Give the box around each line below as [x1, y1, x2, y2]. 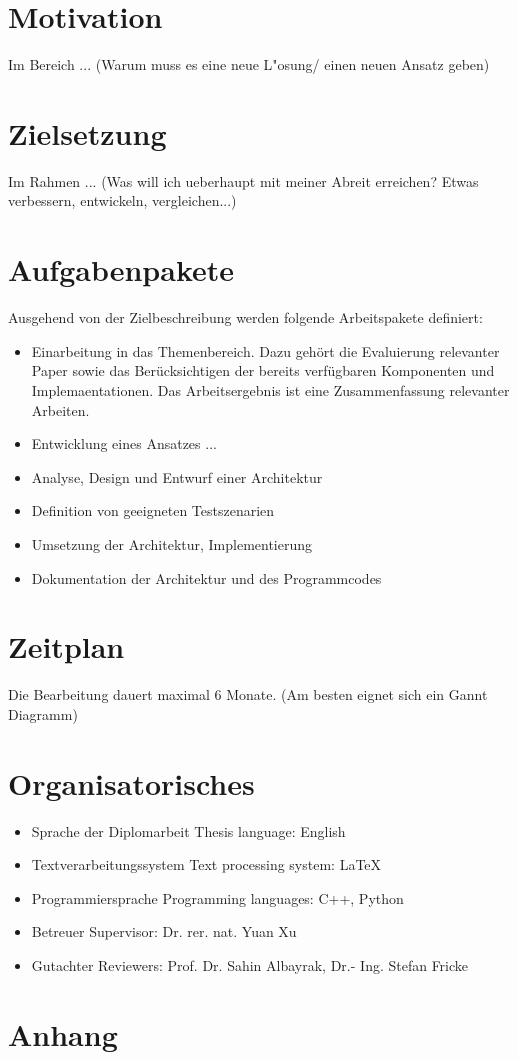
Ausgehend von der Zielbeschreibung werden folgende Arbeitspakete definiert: [8, 307, 483, 328]
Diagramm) [8, 703, 78, 724]
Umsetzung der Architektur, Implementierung [31, 533, 313, 554]
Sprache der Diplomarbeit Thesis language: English [31, 820, 346, 841]
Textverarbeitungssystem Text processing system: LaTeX [31, 854, 382, 875]
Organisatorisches [8, 762, 255, 803]
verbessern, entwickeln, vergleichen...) [8, 190, 237, 211]
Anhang [8, 1013, 118, 1054]
